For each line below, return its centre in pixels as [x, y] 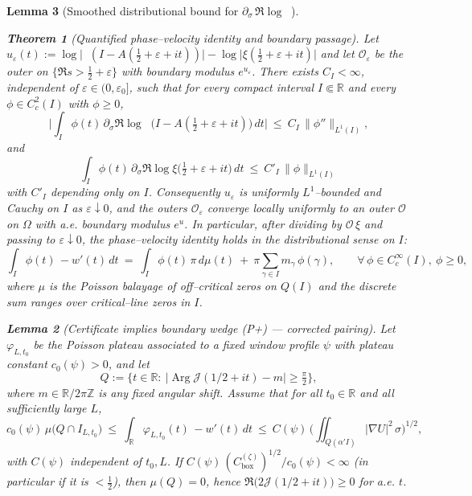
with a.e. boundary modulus [103, 223]
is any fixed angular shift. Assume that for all [210, 392]
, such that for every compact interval [222, 87]
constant [27, 364]
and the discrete [357, 286]
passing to [31, 239]
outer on [27, 71]
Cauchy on [33, 207]
